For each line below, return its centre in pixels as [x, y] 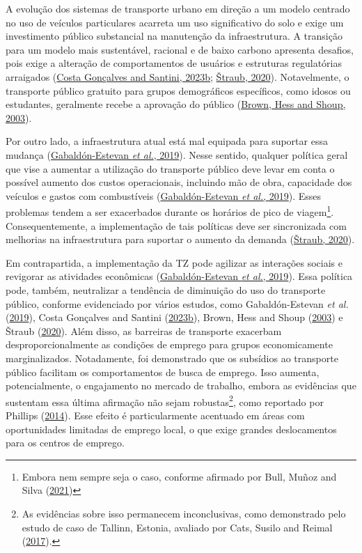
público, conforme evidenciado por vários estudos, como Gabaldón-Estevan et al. [177, 303]
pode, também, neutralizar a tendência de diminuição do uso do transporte [166, 289]
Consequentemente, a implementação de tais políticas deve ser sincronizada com [176, 225]
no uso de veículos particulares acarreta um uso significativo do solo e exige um [175, 22]
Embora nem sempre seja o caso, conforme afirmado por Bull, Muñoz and [179, 476]
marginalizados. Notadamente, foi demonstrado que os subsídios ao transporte [172, 358]
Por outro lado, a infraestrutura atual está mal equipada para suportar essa [167, 141]
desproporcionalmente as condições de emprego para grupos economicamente [169, 344]
